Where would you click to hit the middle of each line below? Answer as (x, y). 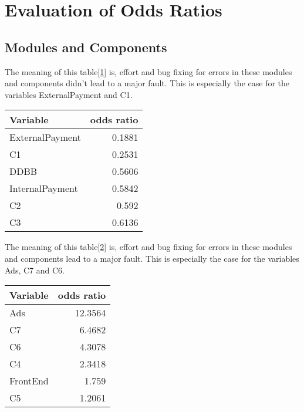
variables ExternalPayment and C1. (69, 94)
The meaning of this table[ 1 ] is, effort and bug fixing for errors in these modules (148, 71)
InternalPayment (44, 188)
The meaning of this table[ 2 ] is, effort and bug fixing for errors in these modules (148, 247)
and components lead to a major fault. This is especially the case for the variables (152, 258)
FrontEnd (29, 381)
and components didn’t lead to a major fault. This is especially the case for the (147, 83)
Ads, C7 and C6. (35, 270)
